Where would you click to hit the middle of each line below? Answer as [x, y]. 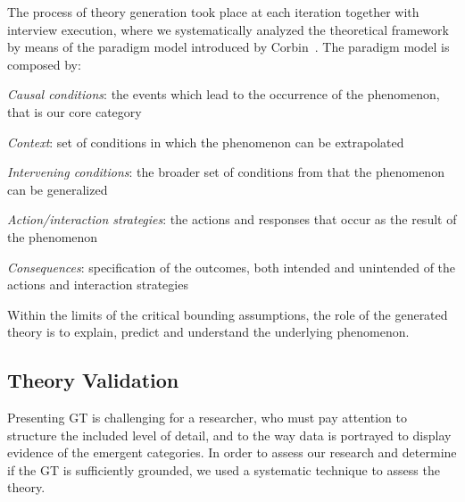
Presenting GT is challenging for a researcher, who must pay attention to [207, 418]
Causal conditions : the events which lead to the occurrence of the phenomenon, [224, 94]
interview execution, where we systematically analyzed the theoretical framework [228, 29]
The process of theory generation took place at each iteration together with [213, 12]
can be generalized [58, 189]
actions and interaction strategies [98, 284]
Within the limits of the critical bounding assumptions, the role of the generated [228, 314]
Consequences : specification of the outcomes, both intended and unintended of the [232, 267]
